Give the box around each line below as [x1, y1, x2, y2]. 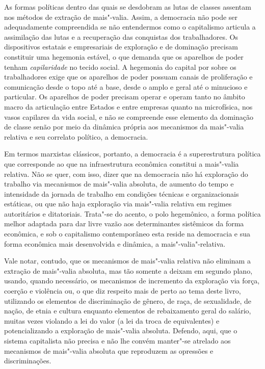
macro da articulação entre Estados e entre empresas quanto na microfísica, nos [4, 101, 253, 112]
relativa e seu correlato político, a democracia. [4, 131, 148, 142]
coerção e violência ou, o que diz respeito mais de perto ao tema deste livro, [4, 285, 241, 296]
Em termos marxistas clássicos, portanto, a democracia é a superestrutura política [4, 148, 261, 159]
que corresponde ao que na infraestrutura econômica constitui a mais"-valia [4, 158, 239, 169]
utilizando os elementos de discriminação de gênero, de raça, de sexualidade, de [4, 295, 251, 306]
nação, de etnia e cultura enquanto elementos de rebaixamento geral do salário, [4, 305, 251, 316]
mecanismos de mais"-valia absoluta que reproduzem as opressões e [4, 345, 214, 356]
